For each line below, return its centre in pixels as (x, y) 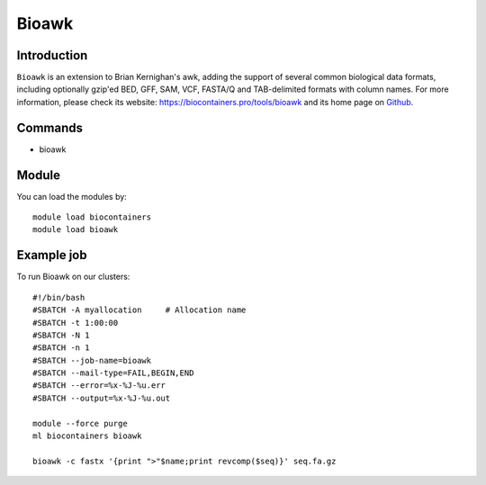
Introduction (52, 55)
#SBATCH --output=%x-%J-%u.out (102, 398)
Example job (52, 255)
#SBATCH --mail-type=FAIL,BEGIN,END (113, 373)
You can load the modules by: (72, 196)
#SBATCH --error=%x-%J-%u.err (99, 386)
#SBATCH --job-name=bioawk (92, 360)
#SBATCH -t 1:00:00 (76, 323)
